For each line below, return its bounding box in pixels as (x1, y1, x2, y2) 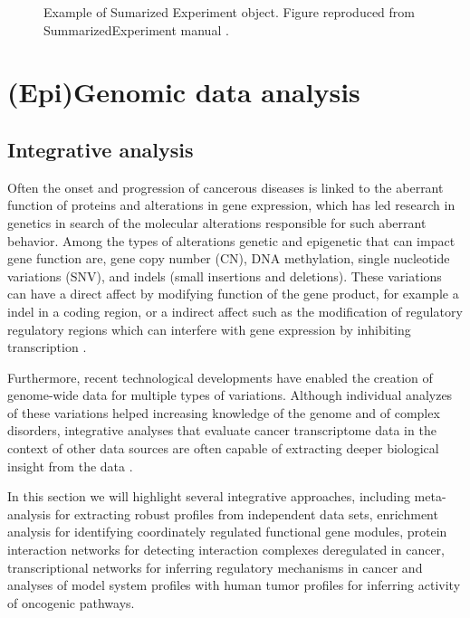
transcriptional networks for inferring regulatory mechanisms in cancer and (7, 557, 423, 576)
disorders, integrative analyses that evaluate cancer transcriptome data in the (7, 421, 436, 440)
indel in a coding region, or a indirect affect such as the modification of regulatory (7, 301, 463, 320)
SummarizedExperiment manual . (43, 20, 229, 39)
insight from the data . (7, 456, 133, 475)
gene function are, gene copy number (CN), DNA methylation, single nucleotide (7, 249, 450, 268)
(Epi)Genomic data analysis (7, 73, 360, 110)
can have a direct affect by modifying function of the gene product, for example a (7, 284, 459, 303)
